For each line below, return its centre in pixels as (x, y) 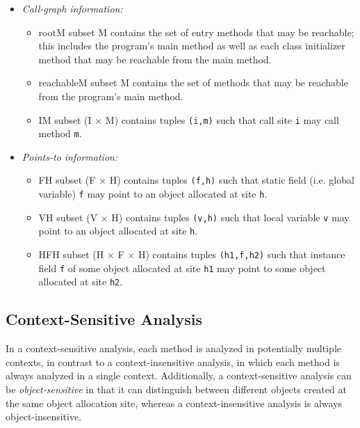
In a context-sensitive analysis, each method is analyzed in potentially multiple (173, 348)
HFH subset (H (71, 254)
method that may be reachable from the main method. (155, 59)
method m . (60, 133)
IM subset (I (65, 119)
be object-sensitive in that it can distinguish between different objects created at (176, 389)
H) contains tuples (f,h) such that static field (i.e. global (232, 180)
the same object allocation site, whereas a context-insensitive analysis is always (174, 403)
